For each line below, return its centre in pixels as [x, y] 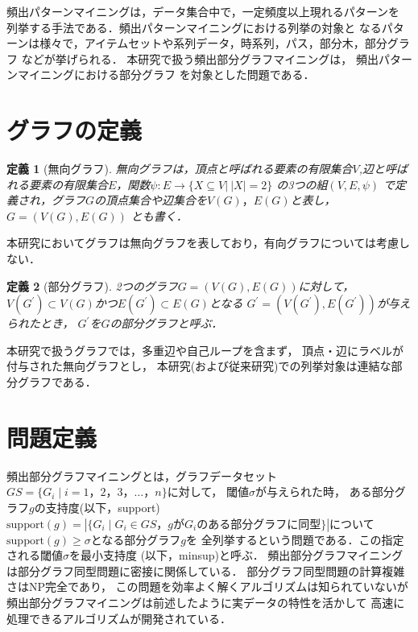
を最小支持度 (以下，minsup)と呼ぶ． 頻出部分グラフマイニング [236, 555]
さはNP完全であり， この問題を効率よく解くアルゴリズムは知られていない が [207, 587]
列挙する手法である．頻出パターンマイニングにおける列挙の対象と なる [194, 27]
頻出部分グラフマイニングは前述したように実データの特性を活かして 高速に [206, 602]
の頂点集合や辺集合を [151, 200]
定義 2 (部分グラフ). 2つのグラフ [92, 285]
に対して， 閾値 [208, 492]
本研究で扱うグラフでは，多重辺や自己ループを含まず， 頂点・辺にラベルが [205, 350]
